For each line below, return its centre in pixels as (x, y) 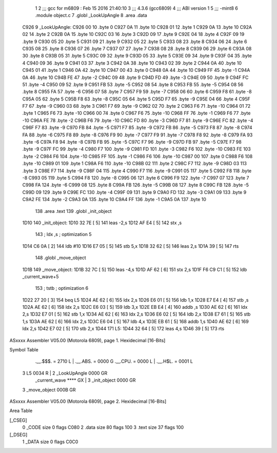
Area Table (21, 411)
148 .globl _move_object (61, 258)
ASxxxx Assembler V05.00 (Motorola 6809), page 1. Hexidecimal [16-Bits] (87, 340)
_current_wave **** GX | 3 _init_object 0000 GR (85, 380)
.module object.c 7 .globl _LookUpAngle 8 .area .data (91, 15)
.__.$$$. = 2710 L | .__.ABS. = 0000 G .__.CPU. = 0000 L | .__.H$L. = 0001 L (114, 361)
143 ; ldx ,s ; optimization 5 (63, 234)
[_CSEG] (18, 420)
